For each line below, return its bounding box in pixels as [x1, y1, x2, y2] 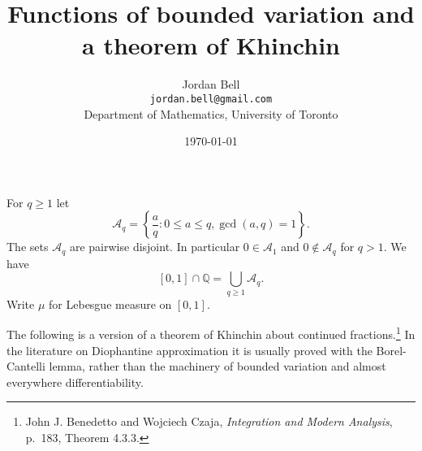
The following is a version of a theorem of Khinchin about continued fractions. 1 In [6, 323, 416, 342]
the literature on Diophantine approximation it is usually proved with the [6, 341, 372, 358]
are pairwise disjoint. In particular [69, 238, 240, 255]
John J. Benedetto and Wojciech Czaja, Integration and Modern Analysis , [25, 413, 393, 430]
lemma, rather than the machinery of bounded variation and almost [49, 358, 386, 375]
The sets [6, 238, 49, 255]
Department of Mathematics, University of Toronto [84, 105, 338, 122]
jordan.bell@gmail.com [149, 93, 273, 105]
